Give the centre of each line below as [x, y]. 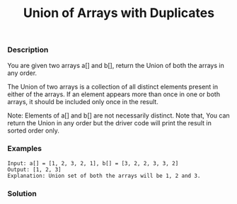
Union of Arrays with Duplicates [119, 13]
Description [28, 50]
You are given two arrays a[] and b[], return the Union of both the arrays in [116, 65]
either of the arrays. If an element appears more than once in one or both [114, 94]
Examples [25, 149]
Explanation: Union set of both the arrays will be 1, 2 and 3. [104, 176]
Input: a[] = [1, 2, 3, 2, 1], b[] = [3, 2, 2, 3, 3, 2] [93, 163]
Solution [22, 193]
